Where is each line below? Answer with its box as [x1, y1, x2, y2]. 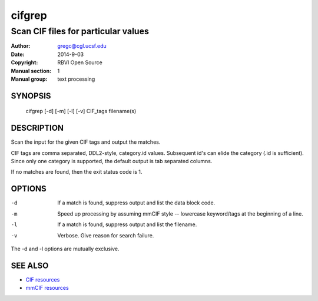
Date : [11, 51, 25, 58]
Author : [11, 42, 31, 49]
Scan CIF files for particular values [11, 26, 150, 37]
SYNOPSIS [11, 91, 51, 101]
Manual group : [11, 75, 48, 82]
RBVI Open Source [57, 59, 103, 66]
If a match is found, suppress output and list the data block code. [57, 199, 216, 206]
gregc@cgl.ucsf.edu [57, 42, 107, 49]
